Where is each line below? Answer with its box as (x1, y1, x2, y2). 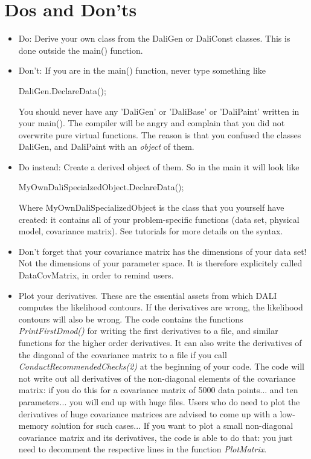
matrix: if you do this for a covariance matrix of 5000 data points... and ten (18, 384, 298, 396)
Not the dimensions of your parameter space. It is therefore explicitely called (18, 257, 303, 269)
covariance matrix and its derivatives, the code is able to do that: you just (18, 431, 293, 443)
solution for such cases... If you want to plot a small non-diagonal (51, 419, 293, 432)
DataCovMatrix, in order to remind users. (18, 269, 174, 281)
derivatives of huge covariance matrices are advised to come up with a (18, 407, 277, 420)
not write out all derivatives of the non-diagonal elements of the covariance (18, 371, 296, 384)
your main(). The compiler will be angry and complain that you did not (18, 117, 285, 129)
